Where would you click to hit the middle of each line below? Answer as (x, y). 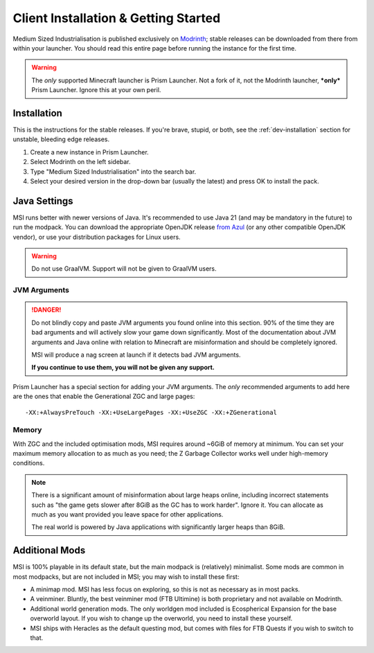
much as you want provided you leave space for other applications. (127, 515)
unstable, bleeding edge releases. (61, 139)
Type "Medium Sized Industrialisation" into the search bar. (113, 171)
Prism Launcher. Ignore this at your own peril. (96, 90)
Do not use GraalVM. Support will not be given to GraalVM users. (124, 269)
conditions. (29, 463)
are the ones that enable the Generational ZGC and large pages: (104, 396)
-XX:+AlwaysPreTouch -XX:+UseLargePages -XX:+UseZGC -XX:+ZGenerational (151, 412)
